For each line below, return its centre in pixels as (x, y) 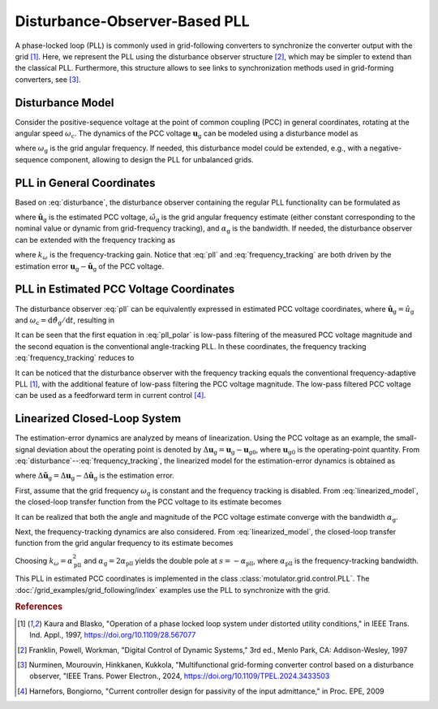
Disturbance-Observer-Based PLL (132, 21)
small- (407, 438)
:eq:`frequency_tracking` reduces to (75, 358)
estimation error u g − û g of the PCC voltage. (90, 267)
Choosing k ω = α (44, 562)
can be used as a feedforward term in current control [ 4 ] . (111, 396)
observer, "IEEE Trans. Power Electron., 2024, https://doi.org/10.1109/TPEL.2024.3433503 (180, 676)
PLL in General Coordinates (85, 183)
